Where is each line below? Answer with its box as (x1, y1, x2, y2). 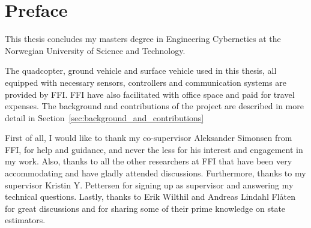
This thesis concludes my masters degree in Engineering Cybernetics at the (5, 32, 281, 45)
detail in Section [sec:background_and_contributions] (5, 111, 204, 124)
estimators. (5, 214, 46, 226)
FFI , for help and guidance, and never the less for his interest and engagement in (5, 143, 303, 155)
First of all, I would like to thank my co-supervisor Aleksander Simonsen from (5, 131, 292, 144)
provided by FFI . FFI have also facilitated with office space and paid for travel (5, 88, 295, 100)
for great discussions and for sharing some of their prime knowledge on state (5, 202, 286, 214)
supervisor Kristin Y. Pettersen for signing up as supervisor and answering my (5, 178, 294, 191)
